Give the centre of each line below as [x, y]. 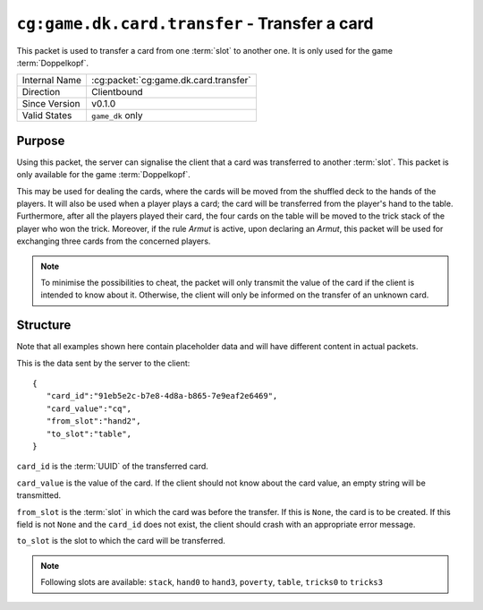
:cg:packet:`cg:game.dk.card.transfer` [171, 81]
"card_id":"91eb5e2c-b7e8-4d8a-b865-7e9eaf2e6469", [162, 396]
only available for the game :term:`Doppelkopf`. [104, 175]
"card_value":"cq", [89, 408]
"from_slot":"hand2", [93, 421]
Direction [41, 92]
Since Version [51, 104]
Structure [44, 326]
